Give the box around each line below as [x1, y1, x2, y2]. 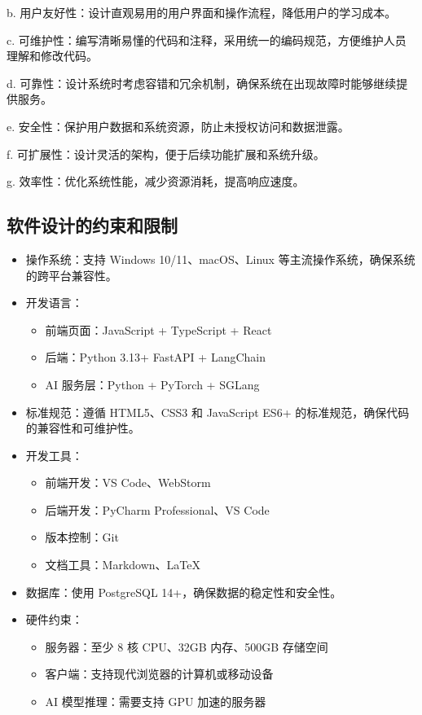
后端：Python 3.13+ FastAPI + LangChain [45, 349, 266, 366]
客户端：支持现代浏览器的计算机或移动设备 [45, 665, 274, 682]
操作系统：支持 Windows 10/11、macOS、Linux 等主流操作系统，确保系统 [25, 250, 415, 267]
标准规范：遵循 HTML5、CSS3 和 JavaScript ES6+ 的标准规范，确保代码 [25, 403, 410, 420]
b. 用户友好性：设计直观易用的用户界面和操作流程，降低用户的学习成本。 [7, 4, 397, 20]
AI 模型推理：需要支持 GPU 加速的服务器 [45, 693, 266, 710]
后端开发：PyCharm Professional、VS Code [45, 501, 270, 518]
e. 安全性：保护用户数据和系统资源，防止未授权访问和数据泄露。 [7, 117, 349, 134]
